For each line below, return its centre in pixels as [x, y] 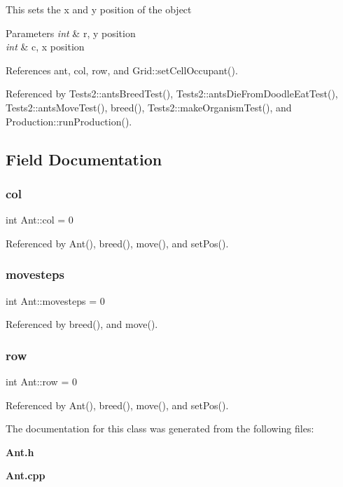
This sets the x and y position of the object [99, 9]
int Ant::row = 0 [41, 381]
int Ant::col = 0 [40, 220]
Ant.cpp [26, 475]
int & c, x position [45, 47]
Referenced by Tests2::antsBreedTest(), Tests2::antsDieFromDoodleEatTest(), [172, 94]
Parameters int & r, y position [71, 33]
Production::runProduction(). [69, 121]
